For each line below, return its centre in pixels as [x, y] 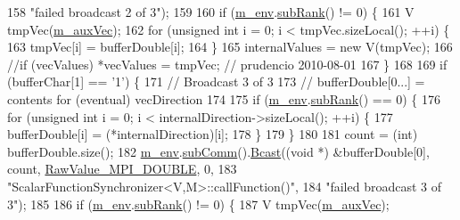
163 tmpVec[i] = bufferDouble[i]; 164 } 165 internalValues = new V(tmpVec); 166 [230, 47]
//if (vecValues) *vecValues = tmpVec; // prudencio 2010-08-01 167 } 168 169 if [227, 64]
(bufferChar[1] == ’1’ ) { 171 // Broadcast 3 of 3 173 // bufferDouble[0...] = [216, 81]
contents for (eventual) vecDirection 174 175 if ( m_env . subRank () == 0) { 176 [224, 98]
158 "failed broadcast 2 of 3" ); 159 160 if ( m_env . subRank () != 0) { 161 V [211, 12]
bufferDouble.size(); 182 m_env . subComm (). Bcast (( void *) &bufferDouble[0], [218, 151]
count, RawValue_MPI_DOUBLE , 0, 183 [122, 169]
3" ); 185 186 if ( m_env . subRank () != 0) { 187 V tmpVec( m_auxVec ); [198, 204]
